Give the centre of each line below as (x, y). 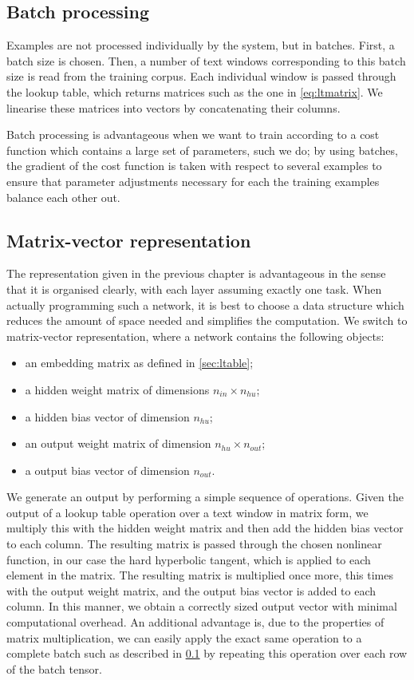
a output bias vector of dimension (107, 470)
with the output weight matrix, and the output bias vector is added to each (191, 590)
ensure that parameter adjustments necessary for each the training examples (193, 181)
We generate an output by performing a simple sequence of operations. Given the (205, 497)
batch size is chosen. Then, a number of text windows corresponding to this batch (206, 60)
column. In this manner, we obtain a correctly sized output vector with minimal (202, 606)
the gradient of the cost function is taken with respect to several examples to (194, 166)
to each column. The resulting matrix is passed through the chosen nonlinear (194, 544)
